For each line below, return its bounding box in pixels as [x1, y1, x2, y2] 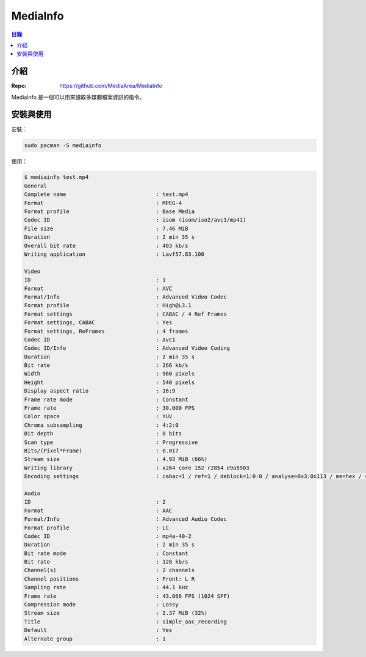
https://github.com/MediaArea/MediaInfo [59, 82, 163, 90]
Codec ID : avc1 [24, 336, 176, 343]
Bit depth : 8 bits [24, 430, 182, 437]
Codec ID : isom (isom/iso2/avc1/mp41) [24, 217, 246, 223]
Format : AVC [24, 285, 173, 292]
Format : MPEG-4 [24, 199, 182, 206]
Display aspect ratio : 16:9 [24, 388, 176, 394]
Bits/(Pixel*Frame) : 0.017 [24, 447, 179, 454]
